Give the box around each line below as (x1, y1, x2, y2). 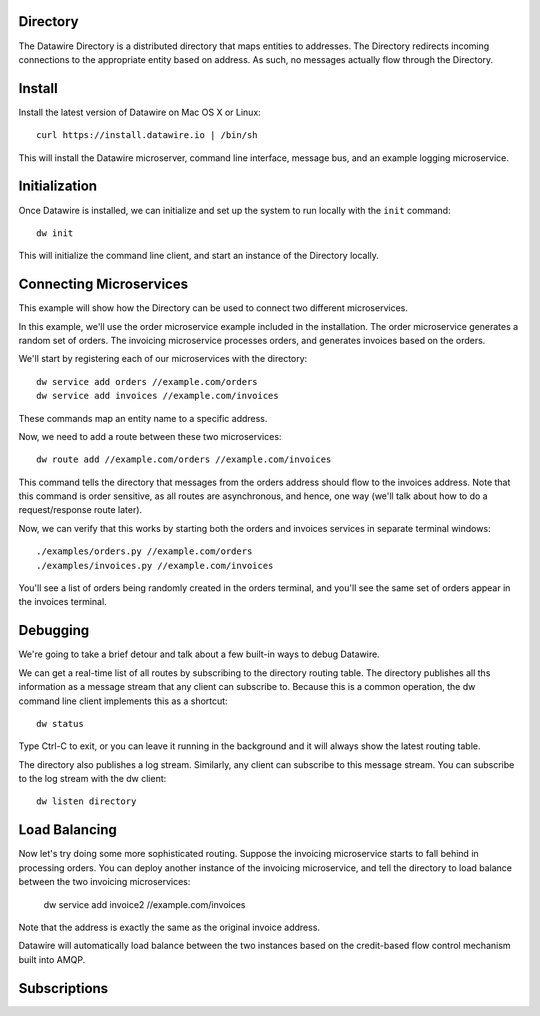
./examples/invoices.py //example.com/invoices (36, 560, 274, 571)
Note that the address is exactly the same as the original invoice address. (18, 921, 320, 933)
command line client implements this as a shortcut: (18, 695, 229, 707)
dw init (36, 227, 74, 239)
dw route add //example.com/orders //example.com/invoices (36, 454, 332, 465)
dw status (36, 718, 84, 729)
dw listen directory (36, 796, 137, 807)
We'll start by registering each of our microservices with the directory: (18, 353, 308, 365)
